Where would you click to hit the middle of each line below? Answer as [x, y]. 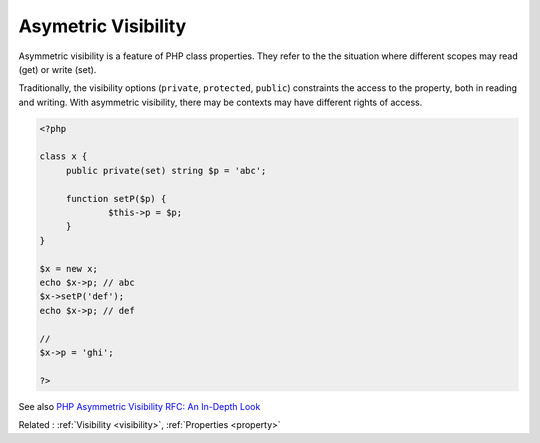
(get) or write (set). [57, 69]
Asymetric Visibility [102, 26]
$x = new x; [69, 268]
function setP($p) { [116, 198]
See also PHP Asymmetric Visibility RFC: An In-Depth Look [139, 406]
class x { [63, 156]
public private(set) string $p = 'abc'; [166, 170]
